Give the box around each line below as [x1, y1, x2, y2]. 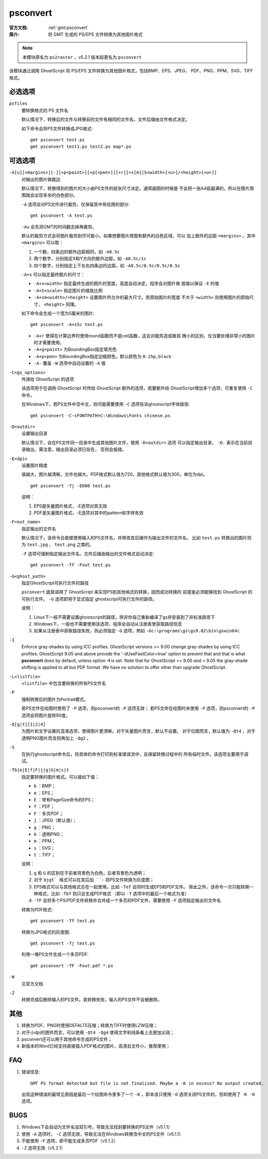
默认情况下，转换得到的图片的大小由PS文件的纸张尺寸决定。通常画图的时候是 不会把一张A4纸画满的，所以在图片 [21, 185, 250, 192]
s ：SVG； [33, 845, 55, 851]
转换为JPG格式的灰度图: [21, 929, 70, 935]
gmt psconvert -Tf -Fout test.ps [30, 562, 111, 568]
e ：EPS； [33, 790, 55, 795]
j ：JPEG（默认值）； [33, 818, 77, 824]
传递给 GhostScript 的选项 [21, 376, 74, 382]
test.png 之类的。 [54, 542, 94, 548]
